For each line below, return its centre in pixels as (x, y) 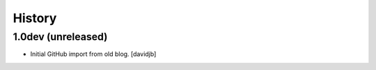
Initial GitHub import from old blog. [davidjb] (93, 54)
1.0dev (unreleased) (60, 37)
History (35, 18)
